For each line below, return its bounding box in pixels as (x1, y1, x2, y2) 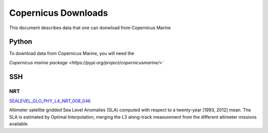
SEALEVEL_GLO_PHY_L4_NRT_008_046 (9, 98, 91, 104)
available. (9, 121, 29, 127)
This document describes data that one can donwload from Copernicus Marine (9, 25, 171, 31)
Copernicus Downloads (9, 7, 108, 18)
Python (9, 38, 32, 46)
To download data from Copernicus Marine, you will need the (9, 50, 134, 56)
